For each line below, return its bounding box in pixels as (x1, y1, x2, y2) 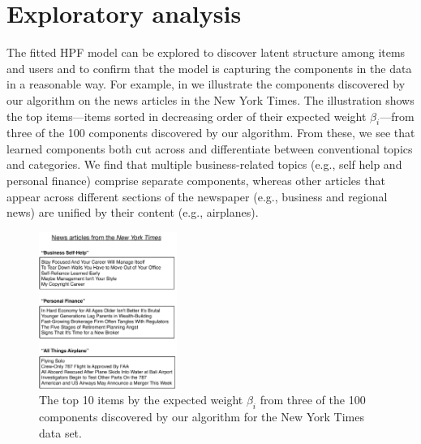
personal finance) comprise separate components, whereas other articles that (6, 172, 385, 189)
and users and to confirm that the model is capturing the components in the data (6, 59, 412, 76)
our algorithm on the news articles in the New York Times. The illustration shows (6, 91, 415, 108)
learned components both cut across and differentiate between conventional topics (6, 140, 413, 157)
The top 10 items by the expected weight (39, 391, 243, 408)
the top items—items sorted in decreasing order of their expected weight (6, 107, 367, 124)
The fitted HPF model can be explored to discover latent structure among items (6, 44, 406, 61)
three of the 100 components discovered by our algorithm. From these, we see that (6, 124, 415, 141)
